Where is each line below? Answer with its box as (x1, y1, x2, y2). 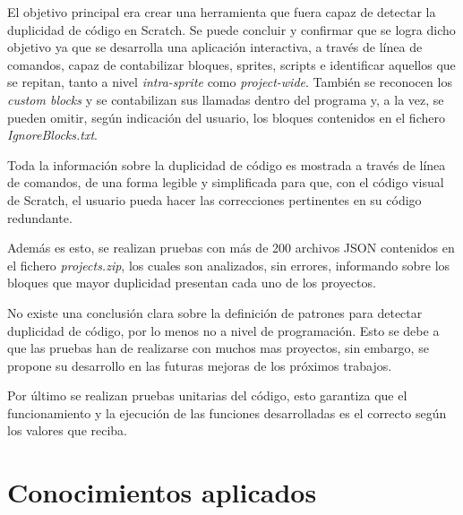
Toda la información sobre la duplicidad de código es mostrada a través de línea (7, 155, 446, 174)
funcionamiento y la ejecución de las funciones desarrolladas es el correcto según (7, 403, 447, 422)
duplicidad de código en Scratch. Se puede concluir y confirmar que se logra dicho (7, 20, 456, 39)
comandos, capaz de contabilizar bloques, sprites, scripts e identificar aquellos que (7, 55, 456, 73)
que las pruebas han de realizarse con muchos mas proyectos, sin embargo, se (7, 339, 429, 357)
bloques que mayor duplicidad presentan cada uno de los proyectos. (7, 273, 376, 292)
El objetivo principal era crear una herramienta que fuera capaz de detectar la (7, 3, 436, 21)
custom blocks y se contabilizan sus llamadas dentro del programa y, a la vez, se (7, 90, 444, 108)
